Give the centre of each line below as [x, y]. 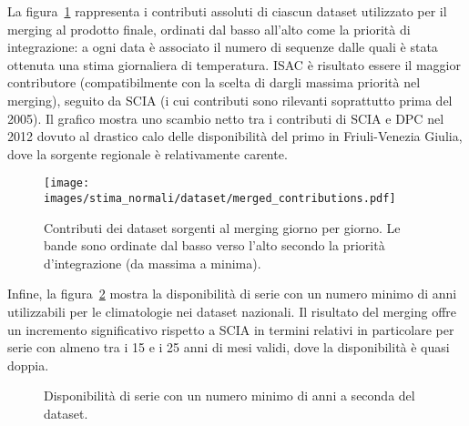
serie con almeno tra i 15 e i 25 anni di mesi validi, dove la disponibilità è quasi [229, 347]
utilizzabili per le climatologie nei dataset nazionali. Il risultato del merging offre [232, 312]
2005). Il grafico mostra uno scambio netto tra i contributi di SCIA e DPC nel [226, 118]
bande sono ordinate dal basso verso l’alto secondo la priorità [214, 245]
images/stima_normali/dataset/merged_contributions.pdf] [220, 198]
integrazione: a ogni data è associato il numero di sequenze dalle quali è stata [223, 47]
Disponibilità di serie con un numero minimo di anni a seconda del [229, 396]
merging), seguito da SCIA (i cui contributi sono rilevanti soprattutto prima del [230, 100]
